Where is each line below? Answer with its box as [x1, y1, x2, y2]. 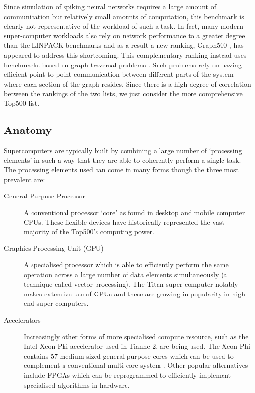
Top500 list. [4, 98, 40, 108]
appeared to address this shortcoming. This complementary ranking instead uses [4, 49, 247, 60]
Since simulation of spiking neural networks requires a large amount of [4, 1, 217, 11]
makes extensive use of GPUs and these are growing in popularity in [24, 288, 230, 298]
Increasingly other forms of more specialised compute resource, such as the [24, 331, 249, 341]
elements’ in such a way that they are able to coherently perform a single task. [4, 155, 241, 165]
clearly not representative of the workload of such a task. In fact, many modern [4, 21, 244, 31]
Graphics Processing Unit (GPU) [4, 243, 104, 253]
